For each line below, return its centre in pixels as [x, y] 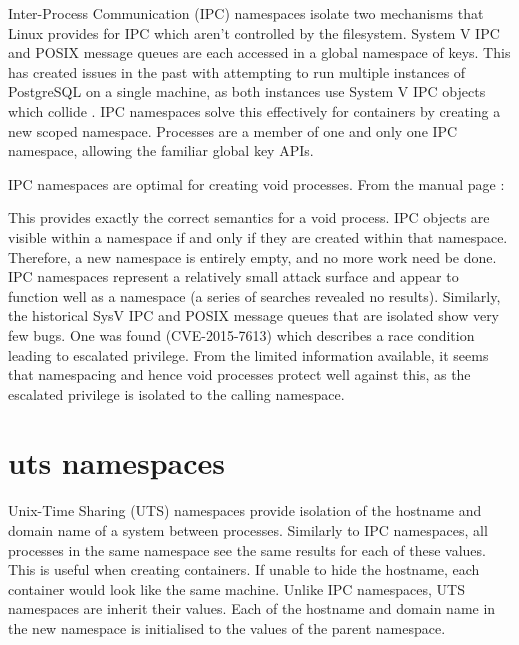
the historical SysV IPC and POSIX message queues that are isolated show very [254, 315]
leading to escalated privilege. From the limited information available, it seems [248, 354]
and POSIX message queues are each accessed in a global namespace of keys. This [259, 52]
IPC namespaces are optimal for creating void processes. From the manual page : [256, 183]
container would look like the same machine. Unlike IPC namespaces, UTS [236, 588]
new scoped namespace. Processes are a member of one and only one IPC [233, 130]
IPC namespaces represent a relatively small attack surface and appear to [233, 276]
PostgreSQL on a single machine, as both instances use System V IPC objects [247, 91]
